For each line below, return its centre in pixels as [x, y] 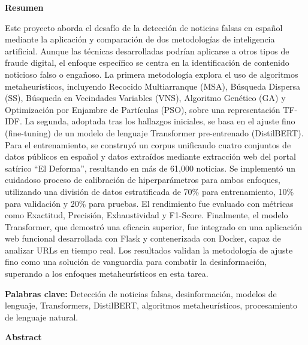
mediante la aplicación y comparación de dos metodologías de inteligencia [140, 39]
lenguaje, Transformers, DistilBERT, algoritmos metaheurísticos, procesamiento [151, 305]
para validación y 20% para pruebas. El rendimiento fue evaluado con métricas [149, 203]
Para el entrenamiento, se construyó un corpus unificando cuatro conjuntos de [148, 144]
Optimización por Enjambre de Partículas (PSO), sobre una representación [143, 109]
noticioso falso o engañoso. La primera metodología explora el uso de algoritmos [152, 74]
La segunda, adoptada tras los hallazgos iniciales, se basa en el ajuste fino [160, 121]
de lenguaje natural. [42, 317]
